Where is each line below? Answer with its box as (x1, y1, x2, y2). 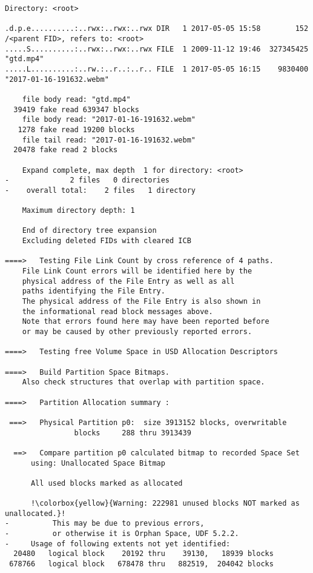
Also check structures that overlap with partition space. (22, 378, 265, 387)
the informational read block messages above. (22, 307, 213, 316)
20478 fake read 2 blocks (13, 146, 118, 155)
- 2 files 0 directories (5, 176, 170, 185)
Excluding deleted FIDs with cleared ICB (22, 236, 191, 246)
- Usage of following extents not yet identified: (5, 539, 231, 548)
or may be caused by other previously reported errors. (22, 327, 252, 336)
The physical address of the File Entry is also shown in (22, 297, 261, 306)
